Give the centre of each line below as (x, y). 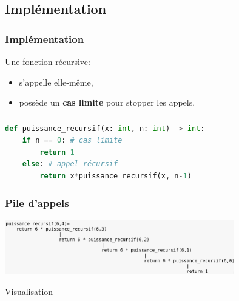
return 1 (57, 152)
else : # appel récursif (70, 164)
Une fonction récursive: (48, 61)
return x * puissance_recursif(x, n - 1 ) (116, 176)
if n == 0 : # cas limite (72, 140)
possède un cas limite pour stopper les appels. (107, 102)
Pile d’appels (37, 202)
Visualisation (29, 291)
